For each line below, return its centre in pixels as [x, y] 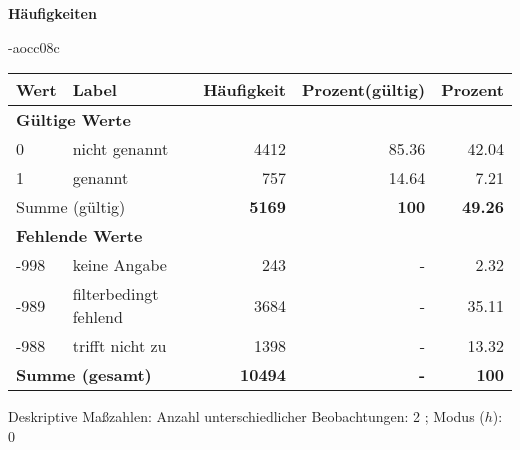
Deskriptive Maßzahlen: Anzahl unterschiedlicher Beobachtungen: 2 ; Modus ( [246, 416]
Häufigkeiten [52, 13]
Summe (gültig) [71, 207]
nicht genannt [120, 149]
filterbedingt [115, 294]
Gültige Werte [73, 120]
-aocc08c [34, 46]
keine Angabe [119, 265]
